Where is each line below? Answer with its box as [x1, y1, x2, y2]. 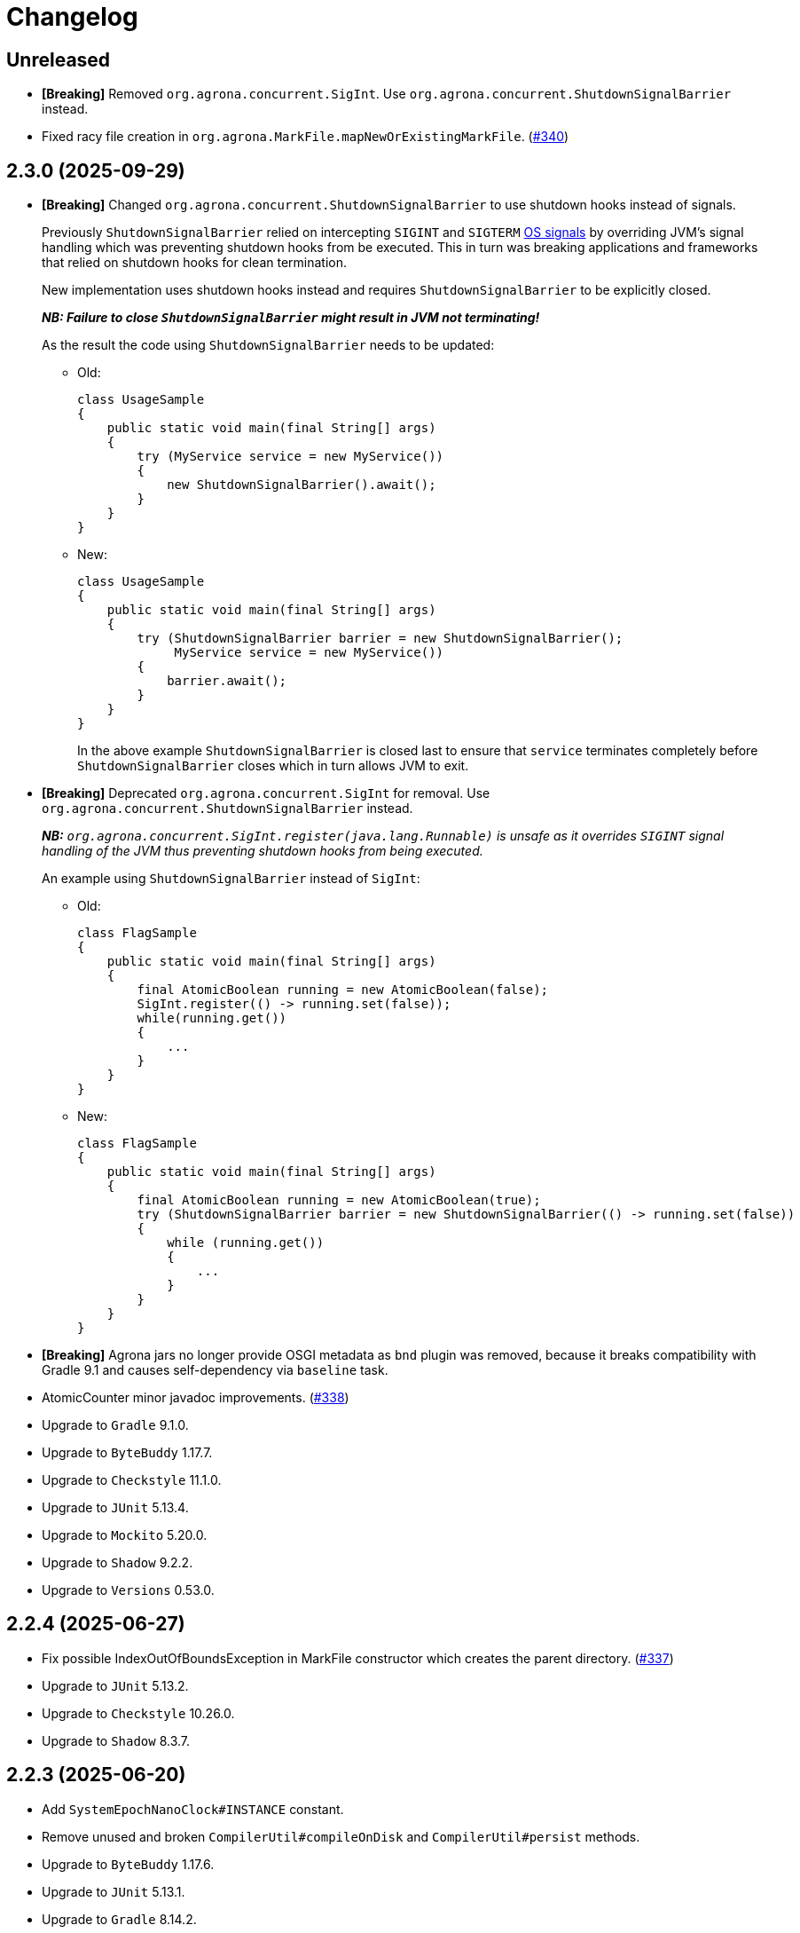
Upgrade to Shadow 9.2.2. [42, 1555, 193, 1571]
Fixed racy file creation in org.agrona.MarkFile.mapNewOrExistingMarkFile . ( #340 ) [42, 129, 569, 145]
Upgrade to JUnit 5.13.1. [42, 1883, 185, 1899]
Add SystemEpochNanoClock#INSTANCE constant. [42, 1801, 344, 1817]
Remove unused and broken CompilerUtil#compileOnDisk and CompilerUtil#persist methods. [42, 1828, 640, 1844]
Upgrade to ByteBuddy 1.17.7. [42, 1445, 213, 1461]
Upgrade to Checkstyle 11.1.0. [42, 1472, 222, 1488]
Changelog [6, 2, 138, 32]
